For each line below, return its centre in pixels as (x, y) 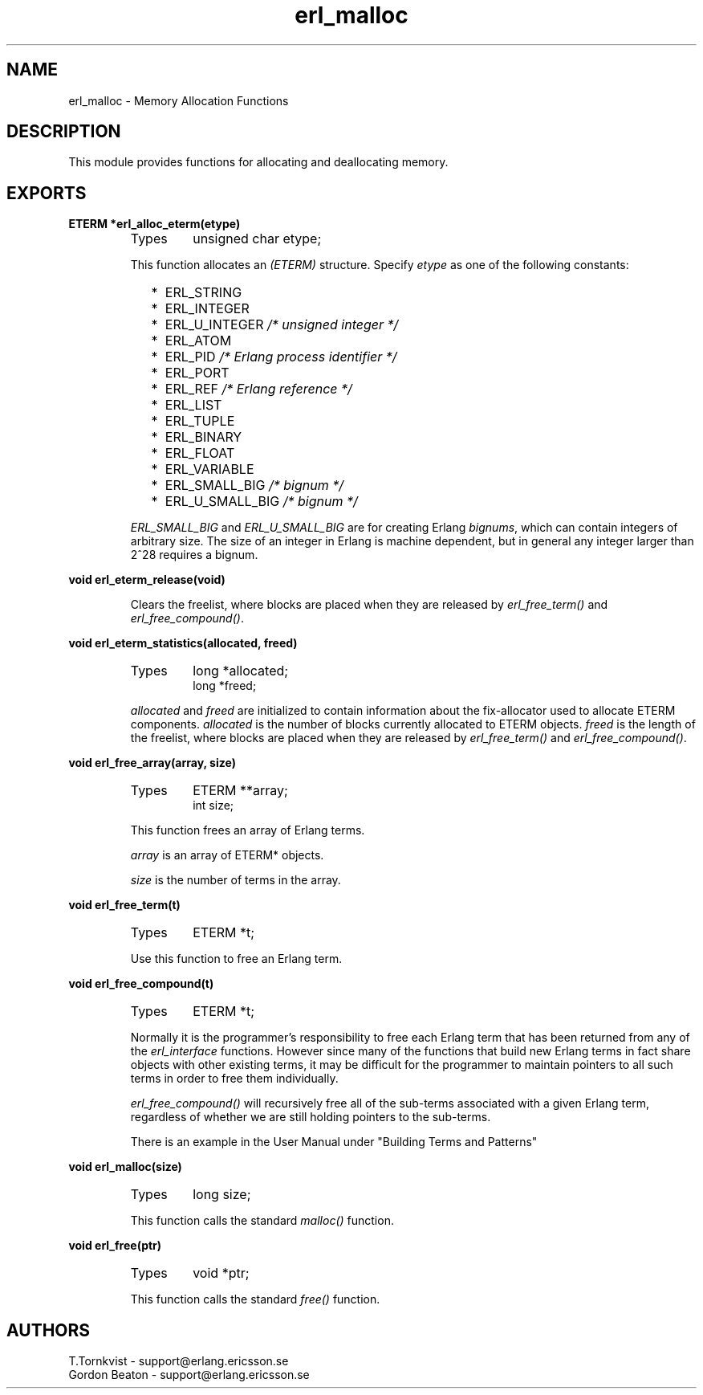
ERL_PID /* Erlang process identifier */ (281, 357)
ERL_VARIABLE (209, 469)
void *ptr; (221, 1273)
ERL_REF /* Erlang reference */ (258, 389)
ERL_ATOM (198, 341)
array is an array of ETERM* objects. (227, 855)
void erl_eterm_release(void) (147, 580)
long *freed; (225, 686)
